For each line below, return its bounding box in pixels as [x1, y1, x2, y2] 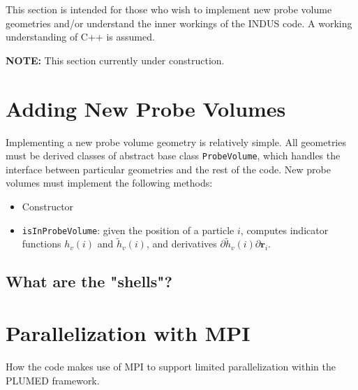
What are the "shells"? [6, 270, 172, 292]
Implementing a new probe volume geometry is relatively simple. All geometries [6, 134, 346, 149]
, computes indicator [240, 222, 329, 237]
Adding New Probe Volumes [6, 94, 286, 122]
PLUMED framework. [6, 373, 100, 387]
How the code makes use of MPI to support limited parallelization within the [6, 359, 336, 373]
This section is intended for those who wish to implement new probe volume [6, 2, 332, 16]
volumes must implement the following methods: [6, 175, 213, 190]
